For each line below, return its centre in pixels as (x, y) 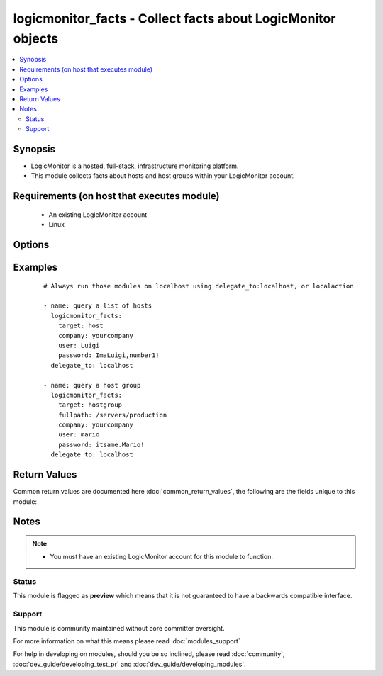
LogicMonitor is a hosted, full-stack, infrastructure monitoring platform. (135, 166)
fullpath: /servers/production (112, 415)
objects (36, 38)
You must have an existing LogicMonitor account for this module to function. (161, 557)
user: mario (79, 435)
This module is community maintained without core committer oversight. (119, 628)
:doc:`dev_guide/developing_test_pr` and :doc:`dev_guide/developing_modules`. (129, 664)
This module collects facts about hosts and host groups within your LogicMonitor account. (163, 176)
